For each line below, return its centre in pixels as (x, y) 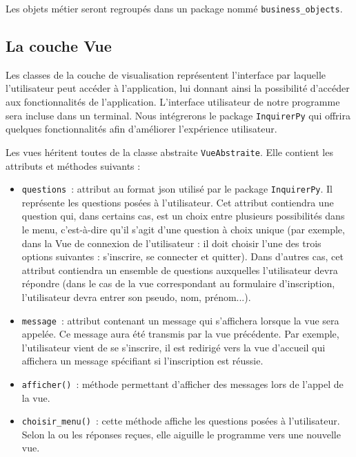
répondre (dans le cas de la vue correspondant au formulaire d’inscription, (178, 283)
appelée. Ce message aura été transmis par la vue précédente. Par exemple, (180, 334)
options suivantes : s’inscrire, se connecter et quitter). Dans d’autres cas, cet (182, 256)
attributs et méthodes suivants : (73, 165)
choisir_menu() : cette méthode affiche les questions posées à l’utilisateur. (181, 421)
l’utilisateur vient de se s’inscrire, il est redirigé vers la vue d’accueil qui (174, 347)
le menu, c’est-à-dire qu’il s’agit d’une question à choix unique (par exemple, (183, 229)
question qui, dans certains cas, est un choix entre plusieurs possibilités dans (183, 216)
